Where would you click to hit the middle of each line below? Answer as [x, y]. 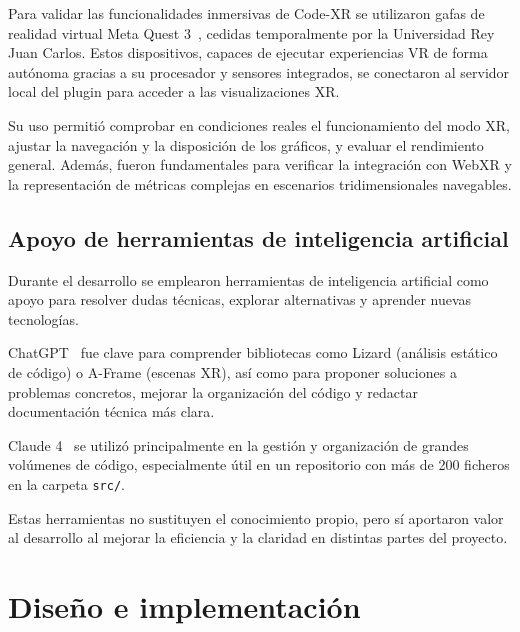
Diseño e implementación [184, 605]
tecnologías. [43, 318]
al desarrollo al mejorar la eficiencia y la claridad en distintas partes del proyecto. [258, 537]
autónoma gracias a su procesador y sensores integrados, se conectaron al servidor [259, 71]
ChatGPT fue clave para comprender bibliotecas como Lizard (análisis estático [253, 352]
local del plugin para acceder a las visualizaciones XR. [174, 91]
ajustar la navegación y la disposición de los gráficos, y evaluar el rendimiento [246, 144]
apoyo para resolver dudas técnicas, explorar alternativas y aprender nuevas [240, 299]
